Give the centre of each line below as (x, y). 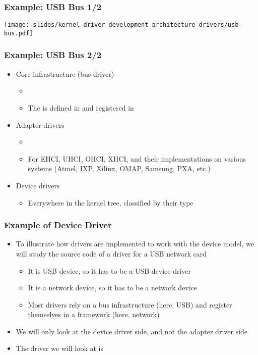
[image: (17, 25)
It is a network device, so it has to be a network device (113, 288)
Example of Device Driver (58, 225)
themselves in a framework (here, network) (94, 314)
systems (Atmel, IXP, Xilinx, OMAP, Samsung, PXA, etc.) (119, 168)
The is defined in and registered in (81, 107)
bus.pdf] (19, 33)
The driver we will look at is (59, 348)
